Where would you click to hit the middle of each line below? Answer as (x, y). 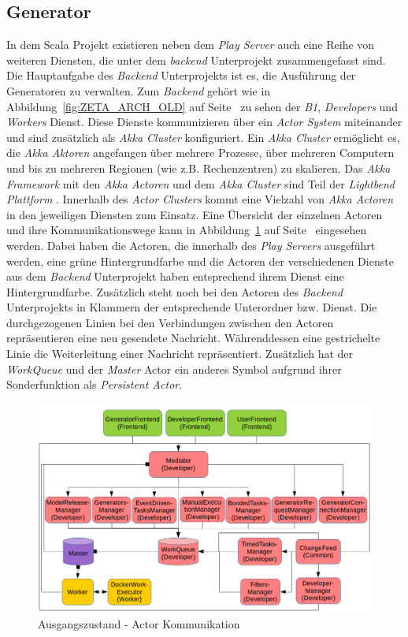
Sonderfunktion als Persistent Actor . (95, 384)
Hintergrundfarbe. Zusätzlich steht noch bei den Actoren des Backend (175, 291)
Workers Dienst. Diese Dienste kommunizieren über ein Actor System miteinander (204, 122)
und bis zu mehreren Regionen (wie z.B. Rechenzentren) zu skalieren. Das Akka (198, 168)
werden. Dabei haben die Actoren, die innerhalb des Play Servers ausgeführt (191, 245)
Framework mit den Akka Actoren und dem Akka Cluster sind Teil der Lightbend (200, 183)
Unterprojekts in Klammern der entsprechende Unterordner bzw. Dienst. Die (192, 307)
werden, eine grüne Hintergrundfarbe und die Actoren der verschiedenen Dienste (200, 261)
